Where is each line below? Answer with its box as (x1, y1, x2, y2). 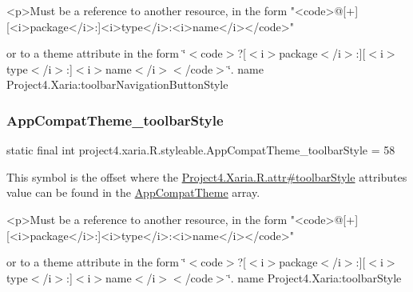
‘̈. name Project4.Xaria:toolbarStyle (227, 269, 402, 286)
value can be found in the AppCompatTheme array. (6, 184, 260, 201)
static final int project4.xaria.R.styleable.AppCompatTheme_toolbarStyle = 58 (6, 142, 395, 158)
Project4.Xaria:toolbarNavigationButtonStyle (6, 76, 228, 93)
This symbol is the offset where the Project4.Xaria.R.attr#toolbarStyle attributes (6, 168, 407, 185)
